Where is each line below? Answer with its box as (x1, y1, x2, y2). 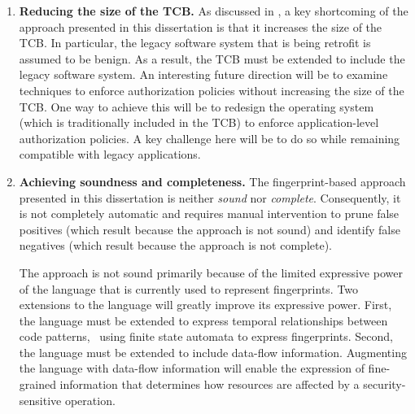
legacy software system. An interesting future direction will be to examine (19, 66, 388, 83)
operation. (64, 391, 116, 408)
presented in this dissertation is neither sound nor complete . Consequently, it (19, 189, 401, 206)
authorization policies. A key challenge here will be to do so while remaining (19, 129, 400, 146)
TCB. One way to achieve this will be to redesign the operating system (19, 98, 374, 115)
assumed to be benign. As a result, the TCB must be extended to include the (19, 50, 405, 67)
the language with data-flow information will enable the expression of (19, 360, 365, 377)
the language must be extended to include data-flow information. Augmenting (19, 343, 407, 360)
